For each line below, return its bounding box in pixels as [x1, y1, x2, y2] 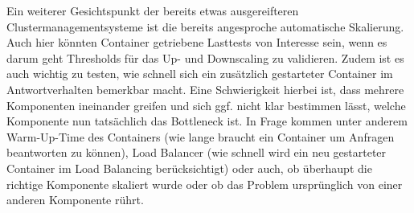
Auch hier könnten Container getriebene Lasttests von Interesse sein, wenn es [6, 34, 387, 51]
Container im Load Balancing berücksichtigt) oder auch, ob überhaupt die [6, 159, 372, 176]
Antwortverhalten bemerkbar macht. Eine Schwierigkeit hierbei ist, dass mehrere [6, 80, 404, 97]
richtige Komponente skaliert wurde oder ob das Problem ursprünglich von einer [6, 175, 403, 192]
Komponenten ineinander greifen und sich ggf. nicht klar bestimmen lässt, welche [6, 96, 406, 113]
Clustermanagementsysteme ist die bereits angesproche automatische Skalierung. [6, 18, 404, 35]
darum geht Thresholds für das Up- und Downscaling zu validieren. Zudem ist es [6, 49, 404, 66]
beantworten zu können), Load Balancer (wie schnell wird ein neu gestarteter [6, 144, 387, 161]
